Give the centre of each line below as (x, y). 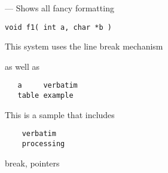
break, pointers (32, 163)
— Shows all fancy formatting (59, 8)
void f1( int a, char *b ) (58, 27)
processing (43, 144)
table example (45, 96)
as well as (22, 66)
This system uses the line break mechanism (84, 46)
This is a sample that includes (60, 114)
